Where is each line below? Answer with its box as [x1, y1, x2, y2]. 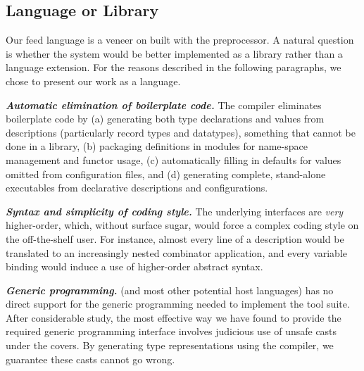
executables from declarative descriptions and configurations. [6, 180, 268, 195]
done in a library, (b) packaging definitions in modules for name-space [6, 139, 308, 153]
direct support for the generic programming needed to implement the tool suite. [6, 296, 350, 311]
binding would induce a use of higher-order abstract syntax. [6, 259, 263, 274]
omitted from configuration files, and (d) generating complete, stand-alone [6, 166, 326, 181]
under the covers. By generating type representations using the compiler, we [6, 338, 334, 353]
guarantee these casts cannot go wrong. [6, 351, 175, 366]
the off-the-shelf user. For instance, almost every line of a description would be [6, 231, 344, 246]
